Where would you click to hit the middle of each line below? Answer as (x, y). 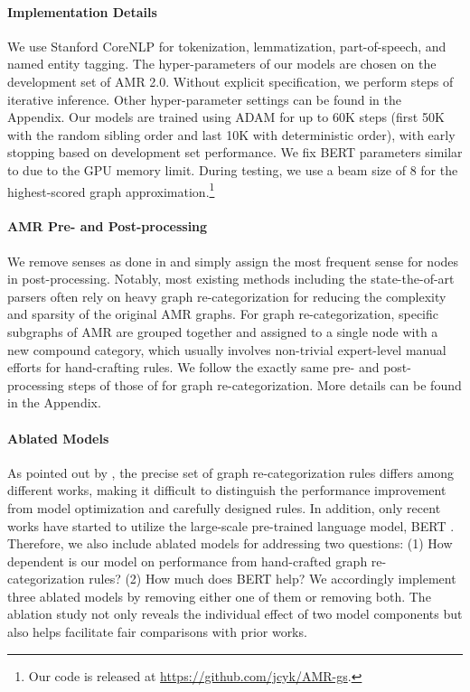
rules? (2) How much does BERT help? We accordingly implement (273, 579)
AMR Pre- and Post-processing (108, 226)
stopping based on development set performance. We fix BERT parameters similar (235, 152)
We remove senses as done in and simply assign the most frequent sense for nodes (233, 261)
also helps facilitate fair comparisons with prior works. (157, 632)
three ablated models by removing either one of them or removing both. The (219, 596)
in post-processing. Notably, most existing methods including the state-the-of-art (231, 279)
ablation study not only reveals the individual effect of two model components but (235, 614)
